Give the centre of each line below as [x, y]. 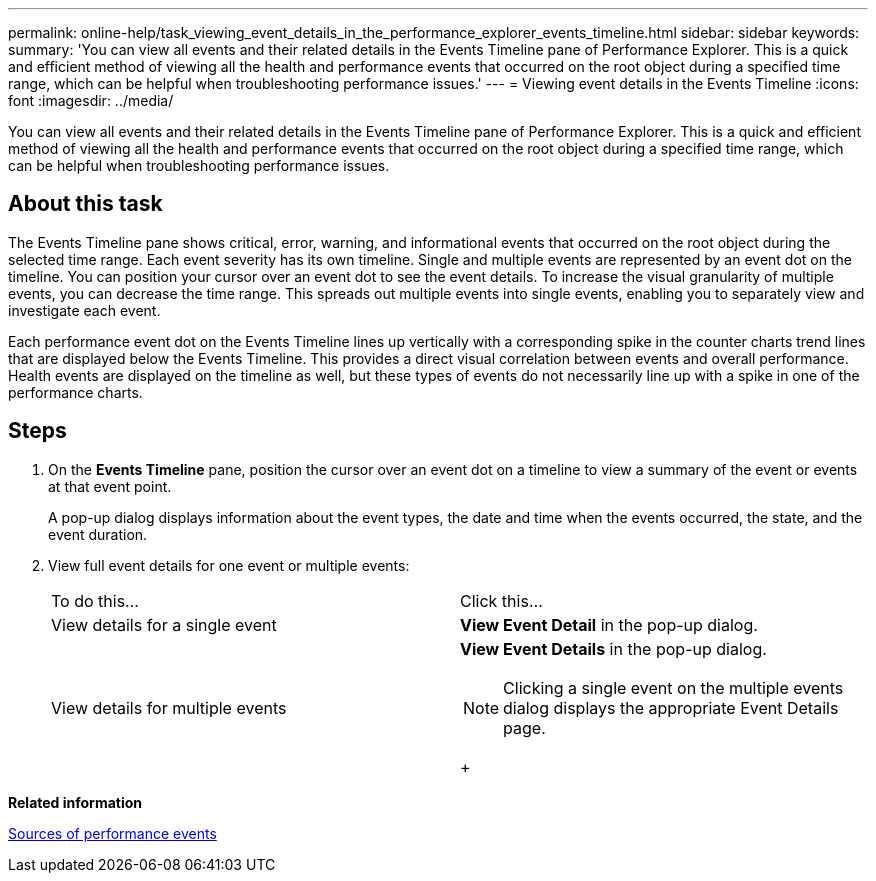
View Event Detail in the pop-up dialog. [609, 624]
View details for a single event [164, 624]
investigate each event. [84, 310]
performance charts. [75, 392]
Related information [75, 802]
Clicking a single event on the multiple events [673, 687]
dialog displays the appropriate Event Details [671, 707]
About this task [85, 204]
